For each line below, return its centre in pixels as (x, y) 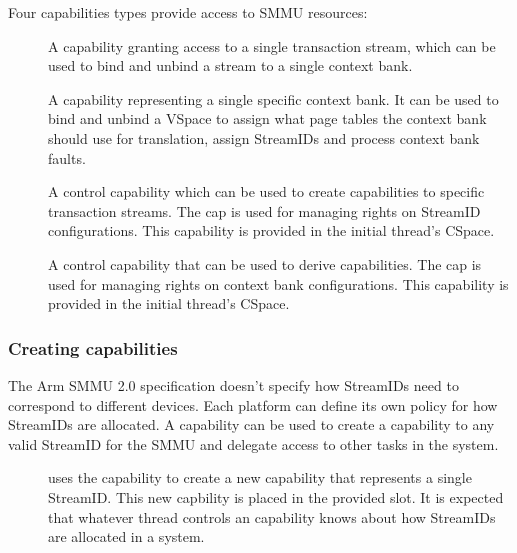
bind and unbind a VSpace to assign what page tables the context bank (267, 118)
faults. (67, 157)
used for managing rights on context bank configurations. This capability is (278, 283)
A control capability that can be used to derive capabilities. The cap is (265, 263)
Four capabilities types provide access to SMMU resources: (188, 12)
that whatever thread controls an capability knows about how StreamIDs (272, 516)
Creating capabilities (93, 347)
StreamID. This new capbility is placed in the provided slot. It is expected (276, 496)
